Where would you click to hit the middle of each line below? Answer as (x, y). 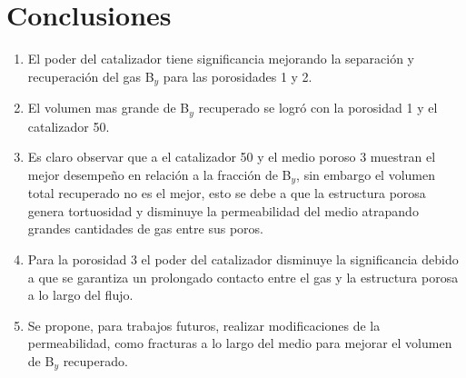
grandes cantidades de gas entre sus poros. (145, 229)
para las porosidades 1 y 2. (238, 76)
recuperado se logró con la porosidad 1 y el (318, 108)
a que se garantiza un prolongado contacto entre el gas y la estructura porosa (243, 277)
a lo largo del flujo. (80, 295)
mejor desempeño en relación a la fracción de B (159, 174)
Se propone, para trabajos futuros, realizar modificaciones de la (204, 325)
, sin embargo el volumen (366, 174)
